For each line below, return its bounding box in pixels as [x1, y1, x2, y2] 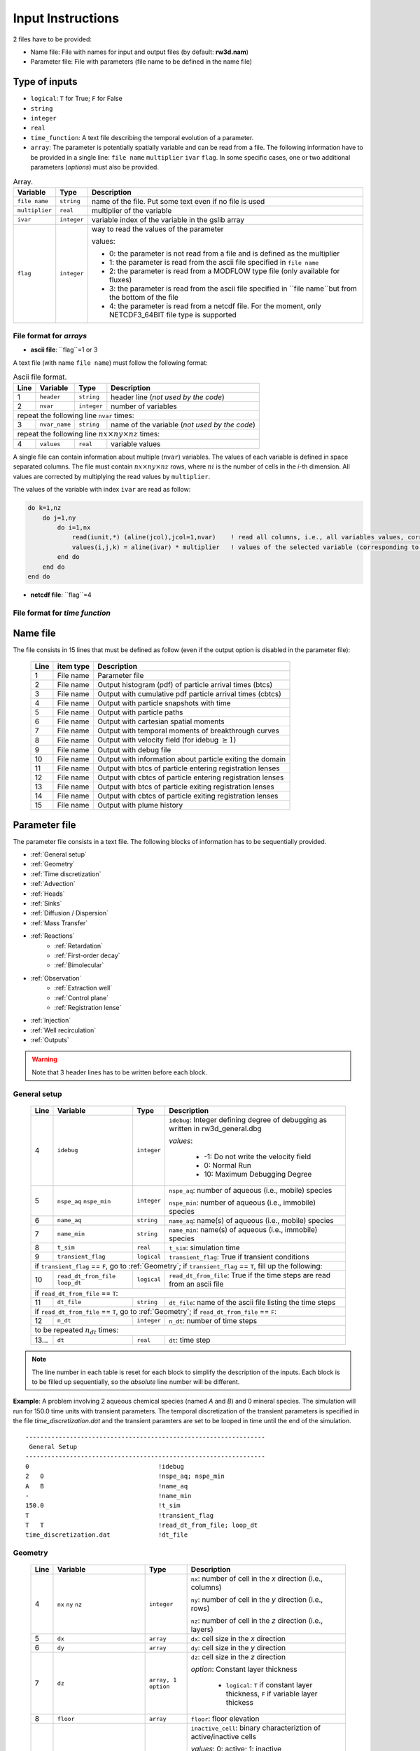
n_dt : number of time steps [169, 1315, 258, 1325]
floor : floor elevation [190, 1714, 260, 1724]
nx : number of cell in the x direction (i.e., [190, 1574, 323, 1584]
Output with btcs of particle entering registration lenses [97, 763, 280, 773]
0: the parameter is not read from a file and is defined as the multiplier [108, 249, 340, 258]
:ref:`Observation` [30, 974, 82, 982]
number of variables [111, 401, 178, 411]
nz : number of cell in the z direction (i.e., [190, 1616, 323, 1626]
